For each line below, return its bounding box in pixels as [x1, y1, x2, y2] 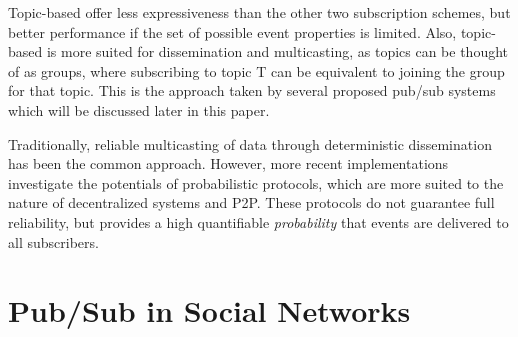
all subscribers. [8, 231, 99, 252]
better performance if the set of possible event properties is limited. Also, [8, 21, 457, 42]
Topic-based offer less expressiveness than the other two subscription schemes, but [8, 2, 511, 22]
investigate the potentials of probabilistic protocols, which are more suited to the [8, 172, 504, 193]
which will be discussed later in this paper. [8, 99, 270, 120]
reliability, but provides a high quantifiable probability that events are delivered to [8, 211, 509, 232]
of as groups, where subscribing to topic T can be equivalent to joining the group [8, 60, 505, 81]
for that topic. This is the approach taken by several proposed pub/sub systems [8, 80, 496, 101]
